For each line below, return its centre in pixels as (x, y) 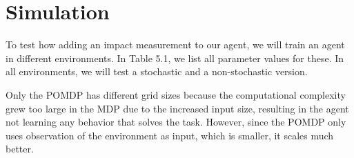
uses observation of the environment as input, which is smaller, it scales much (170, 135)
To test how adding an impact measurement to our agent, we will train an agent (175, 45)
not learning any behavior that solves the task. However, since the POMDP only (176, 122)
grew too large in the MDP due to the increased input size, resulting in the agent (177, 108)
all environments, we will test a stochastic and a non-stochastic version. (157, 71)
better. (20, 149)
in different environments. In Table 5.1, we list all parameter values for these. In (175, 58)
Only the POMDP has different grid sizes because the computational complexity (176, 94)
